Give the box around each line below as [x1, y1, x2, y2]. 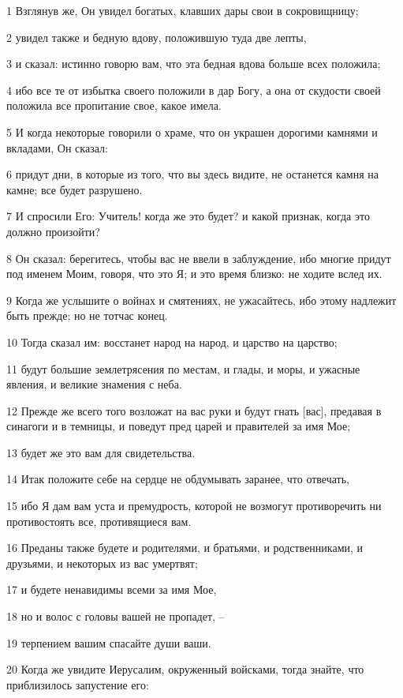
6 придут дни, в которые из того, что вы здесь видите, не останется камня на [6, 166, 379, 182]
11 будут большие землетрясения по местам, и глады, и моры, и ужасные [6, 360, 360, 377]
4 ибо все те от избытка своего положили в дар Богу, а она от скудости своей [6, 81, 381, 98]
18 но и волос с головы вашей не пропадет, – [6, 608, 225, 625]
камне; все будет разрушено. [6, 181, 143, 197]
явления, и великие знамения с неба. [6, 376, 182, 392]
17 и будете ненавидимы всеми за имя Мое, [6, 581, 217, 598]
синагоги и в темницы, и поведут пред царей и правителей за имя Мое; [6, 418, 351, 434]
